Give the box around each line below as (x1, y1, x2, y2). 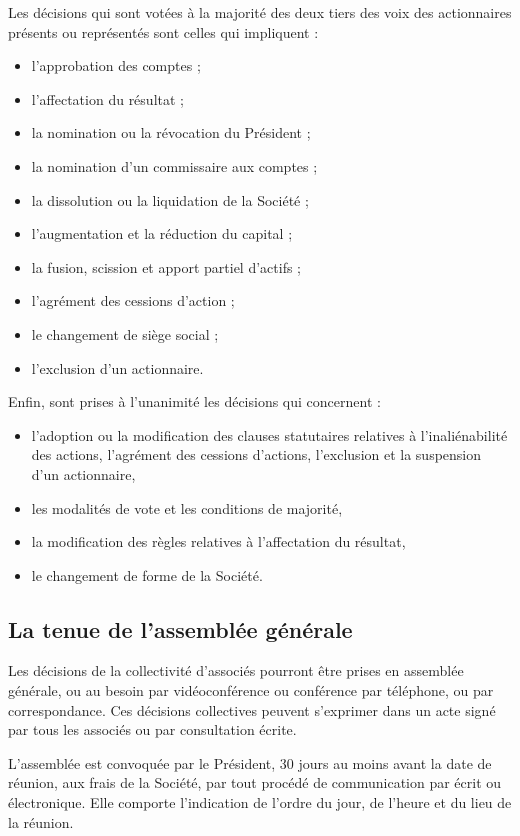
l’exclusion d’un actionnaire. (31, 357, 204, 378)
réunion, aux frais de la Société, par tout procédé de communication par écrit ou (8, 772, 502, 793)
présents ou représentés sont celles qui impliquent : (8, 21, 319, 42)
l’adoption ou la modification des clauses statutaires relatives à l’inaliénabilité (31, 424, 508, 445)
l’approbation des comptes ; (31, 55, 201, 76)
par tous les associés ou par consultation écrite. (8, 719, 297, 740)
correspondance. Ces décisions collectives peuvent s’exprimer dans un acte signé (8, 699, 496, 720)
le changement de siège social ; (31, 323, 219, 344)
